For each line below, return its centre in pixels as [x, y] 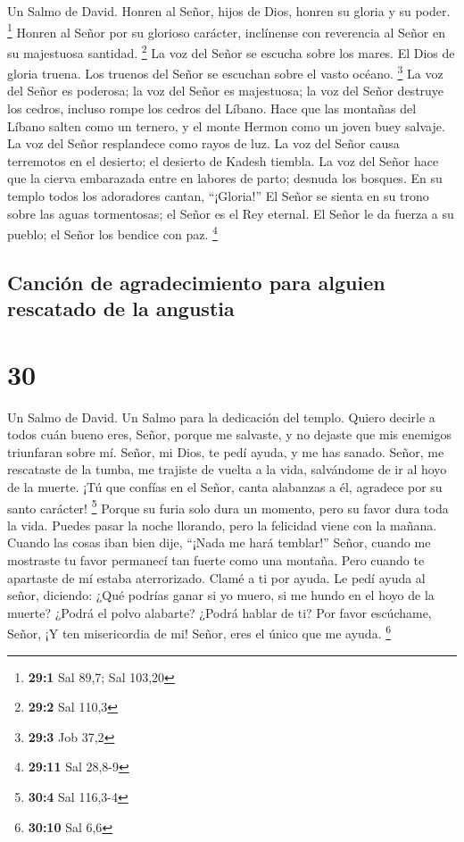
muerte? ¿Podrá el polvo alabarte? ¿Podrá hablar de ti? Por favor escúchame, [220, 612]
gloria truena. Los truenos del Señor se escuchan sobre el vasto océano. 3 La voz [225, 72]
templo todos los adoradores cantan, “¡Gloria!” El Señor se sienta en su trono [218, 195]
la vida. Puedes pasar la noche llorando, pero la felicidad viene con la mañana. [222, 525]
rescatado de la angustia [121, 308]
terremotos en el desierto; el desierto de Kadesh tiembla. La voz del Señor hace [223, 160]
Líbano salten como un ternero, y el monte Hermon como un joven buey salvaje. [226, 125]
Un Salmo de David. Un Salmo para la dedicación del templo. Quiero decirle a [221, 417]
